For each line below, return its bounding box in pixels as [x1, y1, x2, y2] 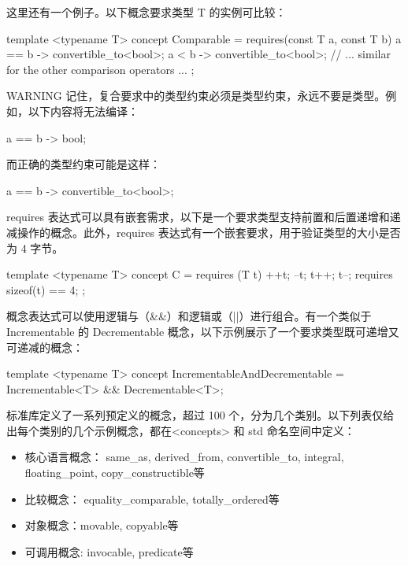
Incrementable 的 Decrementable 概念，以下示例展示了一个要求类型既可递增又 [6, 323, 399, 339]
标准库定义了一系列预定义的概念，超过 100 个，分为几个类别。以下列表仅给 [6, 407, 395, 423]
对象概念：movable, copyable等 [24, 517, 179, 534]
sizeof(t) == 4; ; [6, 281, 86, 297]
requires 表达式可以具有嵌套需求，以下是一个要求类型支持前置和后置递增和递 [6, 209, 401, 225]
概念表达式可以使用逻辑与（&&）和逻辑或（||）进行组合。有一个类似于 [6, 308, 372, 324]
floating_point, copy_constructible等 [24, 464, 205, 481]
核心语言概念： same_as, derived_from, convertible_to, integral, [24, 449, 344, 465]
